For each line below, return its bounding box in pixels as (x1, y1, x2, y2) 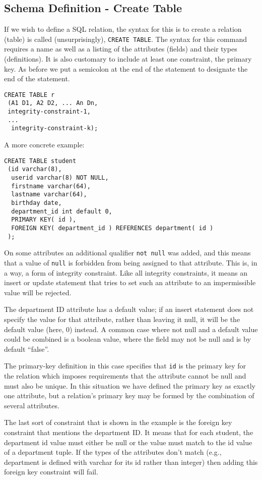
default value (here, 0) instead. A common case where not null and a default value (4, 324, 258, 334)
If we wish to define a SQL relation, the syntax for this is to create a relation (4, 24, 242, 34)
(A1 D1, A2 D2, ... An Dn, (8, 99, 98, 107)
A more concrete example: (4, 139, 85, 150)
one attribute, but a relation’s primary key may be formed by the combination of (4, 390, 254, 401)
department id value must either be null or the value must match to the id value (4, 437, 252, 447)
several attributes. (4, 400, 59, 410)
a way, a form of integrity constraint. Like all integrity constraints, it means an (4, 267, 247, 278)
